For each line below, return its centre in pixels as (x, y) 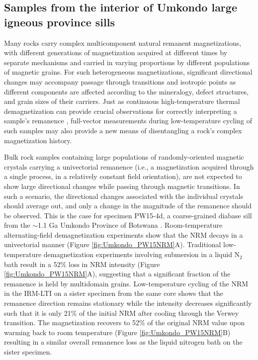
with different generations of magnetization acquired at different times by (116, 52)
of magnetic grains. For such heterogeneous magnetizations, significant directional (128, 72)
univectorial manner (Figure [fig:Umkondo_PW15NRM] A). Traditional (113, 244)
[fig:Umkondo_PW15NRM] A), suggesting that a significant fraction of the (117, 274)
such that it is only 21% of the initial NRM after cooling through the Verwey (122, 313)
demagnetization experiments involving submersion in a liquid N (142, 254)
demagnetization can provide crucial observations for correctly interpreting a (121, 111)
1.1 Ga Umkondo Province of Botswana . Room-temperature (130, 225)
